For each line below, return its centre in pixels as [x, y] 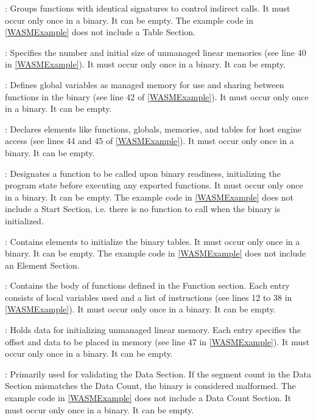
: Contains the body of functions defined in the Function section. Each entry [147, 285]
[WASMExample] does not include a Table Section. [100, 32]
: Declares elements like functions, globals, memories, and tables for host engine [153, 129]
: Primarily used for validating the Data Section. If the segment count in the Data [158, 374]
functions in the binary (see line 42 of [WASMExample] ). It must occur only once [157, 96]
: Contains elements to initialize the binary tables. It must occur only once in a [153, 241]
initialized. [24, 220]
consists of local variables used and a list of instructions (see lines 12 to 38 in [149, 297]
